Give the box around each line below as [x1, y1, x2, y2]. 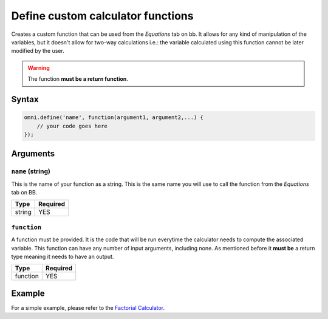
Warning [27, 64, 50, 71]
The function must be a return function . [27, 75, 129, 83]
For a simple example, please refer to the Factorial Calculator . [11, 304, 165, 311]
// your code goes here [36, 122, 108, 129]
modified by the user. [11, 47, 65, 55]
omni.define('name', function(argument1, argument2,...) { [24, 114, 203, 121]
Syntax [11, 94, 39, 105]
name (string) [11, 167, 51, 176]
